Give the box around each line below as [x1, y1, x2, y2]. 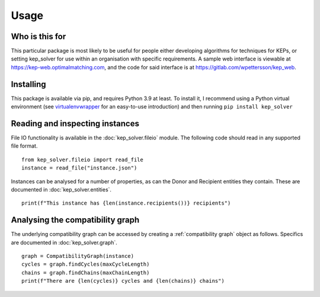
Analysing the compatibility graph [11, 215, 140, 225]
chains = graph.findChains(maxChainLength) [21, 269, 150, 276]
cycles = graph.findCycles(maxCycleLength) [21, 261, 150, 268]
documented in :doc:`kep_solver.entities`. [11, 186, 112, 193]
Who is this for [11, 31, 66, 41]
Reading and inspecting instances [11, 119, 139, 129]
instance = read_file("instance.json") [21, 165, 137, 171]
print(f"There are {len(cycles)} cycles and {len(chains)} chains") [21, 277, 225, 285]
